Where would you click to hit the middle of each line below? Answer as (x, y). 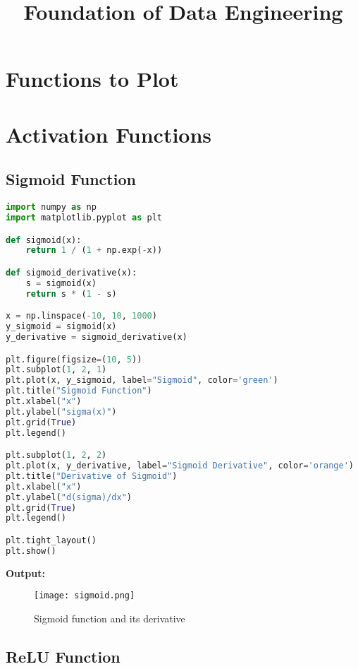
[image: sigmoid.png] (85, 596)
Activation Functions (109, 134)
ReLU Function (63, 656)
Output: (25, 573)
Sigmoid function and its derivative (110, 618)
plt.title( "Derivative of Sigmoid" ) (92, 476)
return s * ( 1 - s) (71, 294)
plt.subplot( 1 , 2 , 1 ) (56, 370)
